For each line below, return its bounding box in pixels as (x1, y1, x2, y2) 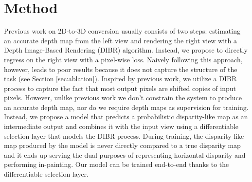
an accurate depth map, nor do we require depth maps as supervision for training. (4, 102, 249, 112)
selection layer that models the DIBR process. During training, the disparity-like (4, 130, 244, 141)
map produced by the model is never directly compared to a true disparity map (4, 140, 241, 150)
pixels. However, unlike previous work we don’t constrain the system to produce (4, 92, 242, 103)
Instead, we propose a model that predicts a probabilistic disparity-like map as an (4, 111, 248, 122)
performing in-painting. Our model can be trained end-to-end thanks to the (4, 159, 229, 169)
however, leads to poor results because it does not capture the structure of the (4, 64, 237, 74)
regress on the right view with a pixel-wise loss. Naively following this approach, (4, 54, 243, 64)
